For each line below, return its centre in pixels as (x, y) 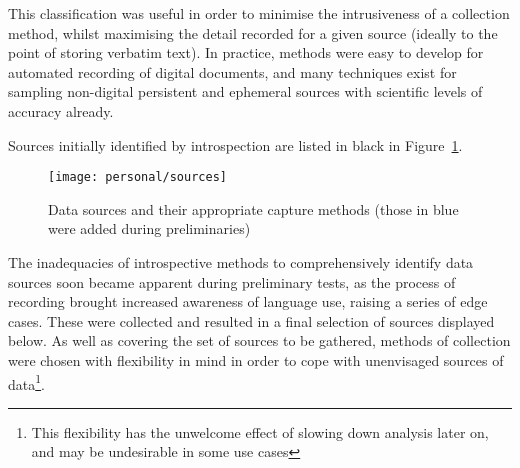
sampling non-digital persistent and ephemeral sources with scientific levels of (245, 91)
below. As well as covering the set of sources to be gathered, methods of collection (259, 340)
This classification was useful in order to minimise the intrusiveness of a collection (259, 13)
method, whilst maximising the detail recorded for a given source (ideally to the (253, 32)
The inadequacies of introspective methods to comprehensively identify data (241, 262)
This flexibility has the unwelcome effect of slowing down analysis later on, (260, 431)
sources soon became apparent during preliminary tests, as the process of (232, 281)
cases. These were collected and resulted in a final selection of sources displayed (251, 320)
